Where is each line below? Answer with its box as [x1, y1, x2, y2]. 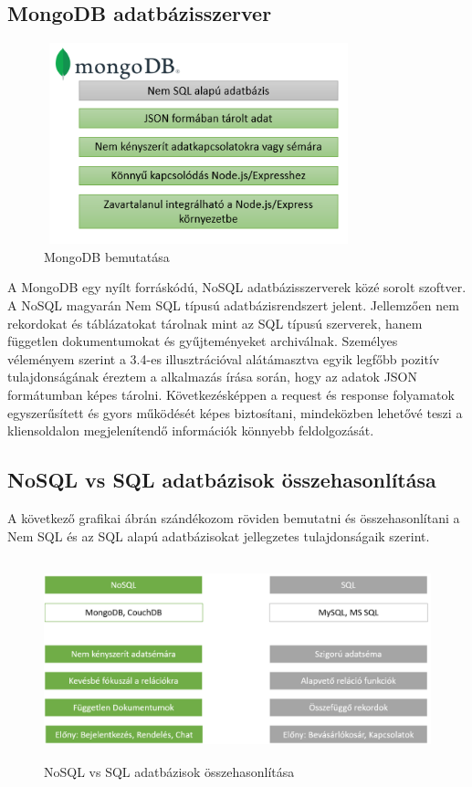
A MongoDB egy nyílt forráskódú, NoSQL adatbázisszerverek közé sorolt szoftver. [7, 278, 467, 297]
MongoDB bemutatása [44, 247, 170, 266]
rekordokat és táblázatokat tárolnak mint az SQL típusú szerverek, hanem [7, 313, 423, 332]
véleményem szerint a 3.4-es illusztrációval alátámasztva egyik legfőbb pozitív [7, 349, 440, 368]
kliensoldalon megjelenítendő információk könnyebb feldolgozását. [7, 421, 374, 440]
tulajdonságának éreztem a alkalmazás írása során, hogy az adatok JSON [7, 367, 418, 386]
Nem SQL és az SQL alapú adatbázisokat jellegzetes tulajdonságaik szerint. [7, 526, 430, 545]
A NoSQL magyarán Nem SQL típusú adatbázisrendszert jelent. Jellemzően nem [7, 295, 459, 314]
